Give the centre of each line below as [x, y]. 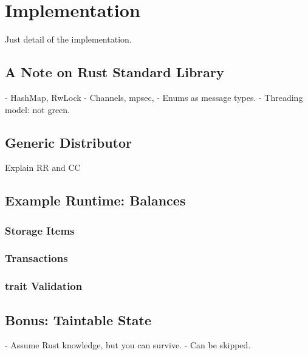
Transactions [36, 258]
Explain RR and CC [43, 167]
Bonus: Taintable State [78, 319]
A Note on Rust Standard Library [115, 72]
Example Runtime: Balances [95, 200]
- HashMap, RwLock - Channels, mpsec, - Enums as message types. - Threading [154, 97]
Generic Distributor [69, 142]
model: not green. [37, 109]
